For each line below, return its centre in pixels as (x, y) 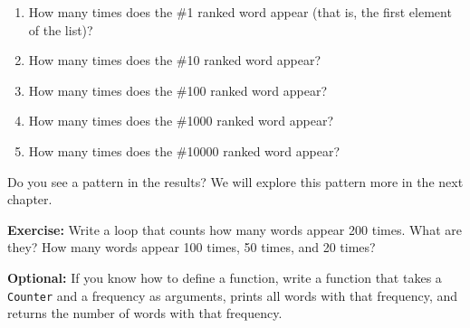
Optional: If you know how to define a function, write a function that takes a (225, 277)
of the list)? (61, 29)
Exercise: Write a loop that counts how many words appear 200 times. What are (235, 229)
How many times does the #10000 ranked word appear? (184, 150)
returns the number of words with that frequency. (145, 313)
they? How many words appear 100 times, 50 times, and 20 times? (192, 247)
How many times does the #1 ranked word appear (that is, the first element (240, 12)
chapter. (30, 199)
